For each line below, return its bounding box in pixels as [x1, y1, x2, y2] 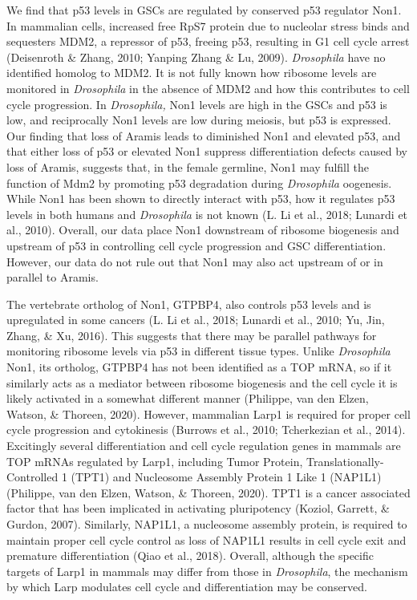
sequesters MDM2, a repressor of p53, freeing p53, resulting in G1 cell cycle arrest [6, 33, 410, 50]
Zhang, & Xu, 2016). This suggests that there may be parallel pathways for [6, 326, 377, 343]
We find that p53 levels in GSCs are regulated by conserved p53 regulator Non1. [6, 2, 402, 18]
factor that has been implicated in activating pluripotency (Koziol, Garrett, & [6, 500, 390, 517]
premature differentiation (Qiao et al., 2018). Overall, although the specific [6, 547, 374, 564]
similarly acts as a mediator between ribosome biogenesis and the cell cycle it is [6, 374, 398, 391]
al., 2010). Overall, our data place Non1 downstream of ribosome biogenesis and [6, 221, 399, 238]
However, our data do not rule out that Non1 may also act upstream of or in [6, 253, 383, 270]
